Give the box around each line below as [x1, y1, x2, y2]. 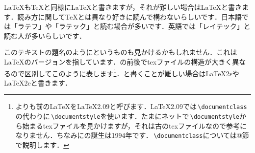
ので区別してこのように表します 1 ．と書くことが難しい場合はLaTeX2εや [10, 66, 239, 78]
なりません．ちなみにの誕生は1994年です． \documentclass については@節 [15, 130, 249, 140]
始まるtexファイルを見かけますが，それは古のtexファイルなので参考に [22, 120, 247, 131]
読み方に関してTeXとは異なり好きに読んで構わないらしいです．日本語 [17, 11, 242, 22]
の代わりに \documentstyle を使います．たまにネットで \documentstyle [15, 111, 239, 121]
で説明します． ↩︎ [15, 139, 69, 150]
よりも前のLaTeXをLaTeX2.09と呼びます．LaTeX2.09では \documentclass [15, 101, 247, 111]
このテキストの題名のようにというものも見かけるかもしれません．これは [4, 47, 237, 57]
